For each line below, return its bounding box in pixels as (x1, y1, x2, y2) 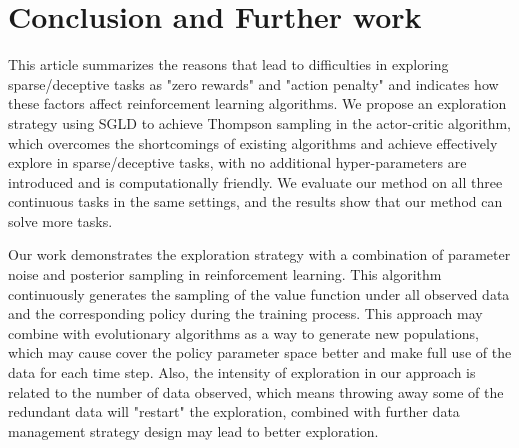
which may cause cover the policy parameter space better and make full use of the (8, 342, 512, 363)
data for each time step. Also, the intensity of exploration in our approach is (8, 362, 476, 383)
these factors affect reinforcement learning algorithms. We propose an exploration (8, 93, 507, 114)
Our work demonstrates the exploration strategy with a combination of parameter (8, 244, 511, 265)
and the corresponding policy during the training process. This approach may (8, 303, 483, 324)
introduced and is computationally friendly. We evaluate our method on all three (8, 171, 503, 192)
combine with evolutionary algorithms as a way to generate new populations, (8, 322, 479, 343)
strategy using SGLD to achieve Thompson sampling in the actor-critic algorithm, (8, 112, 512, 133)
